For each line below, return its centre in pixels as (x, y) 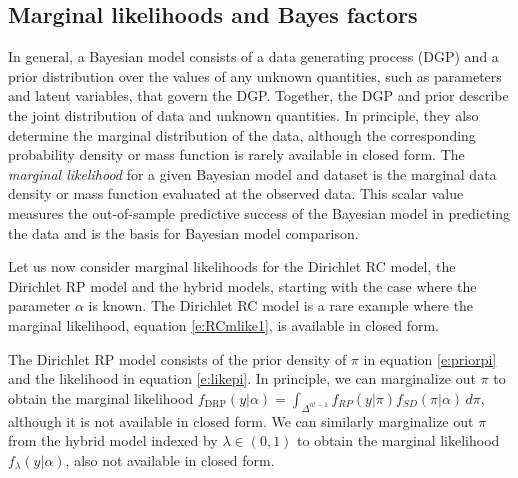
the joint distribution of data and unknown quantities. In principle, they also (243, 114)
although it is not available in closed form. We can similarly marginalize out (241, 420)
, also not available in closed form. (170, 459)
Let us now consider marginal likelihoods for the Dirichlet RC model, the (232, 266)
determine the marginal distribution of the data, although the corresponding (242, 134)
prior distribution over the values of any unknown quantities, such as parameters (255, 75)
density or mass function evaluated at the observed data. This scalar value (236, 193)
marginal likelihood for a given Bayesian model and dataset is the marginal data (252, 173)
